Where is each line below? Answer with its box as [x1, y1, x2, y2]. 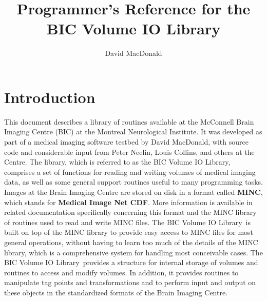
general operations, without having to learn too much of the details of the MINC [4, 236, 258, 247]
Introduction [4, 86, 96, 107]
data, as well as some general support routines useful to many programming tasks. [4, 176, 263, 187]
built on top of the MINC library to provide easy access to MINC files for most [4, 227, 254, 237]
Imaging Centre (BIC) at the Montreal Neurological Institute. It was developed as [4, 126, 262, 137]
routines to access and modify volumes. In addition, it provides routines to [4, 267, 239, 277]
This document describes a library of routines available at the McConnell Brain [4, 116, 254, 127]
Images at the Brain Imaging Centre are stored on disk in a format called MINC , [4, 187, 263, 197]
